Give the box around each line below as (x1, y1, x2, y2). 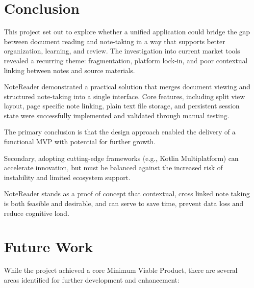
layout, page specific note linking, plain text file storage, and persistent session (4, 101, 240, 111)
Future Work (4, 236, 93, 257)
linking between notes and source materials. (4, 65, 135, 75)
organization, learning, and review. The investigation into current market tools (4, 46, 240, 56)
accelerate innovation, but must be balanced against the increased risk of (4, 162, 223, 173)
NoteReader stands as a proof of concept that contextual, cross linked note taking (4, 188, 250, 199)
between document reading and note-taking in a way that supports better (4, 36, 226, 46)
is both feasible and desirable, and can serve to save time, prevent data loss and (4, 198, 244, 209)
